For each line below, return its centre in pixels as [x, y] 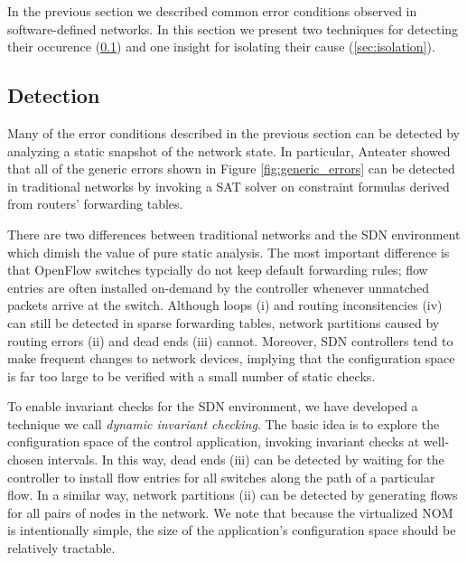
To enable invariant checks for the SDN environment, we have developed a [213, 406]
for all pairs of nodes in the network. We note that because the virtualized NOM [230, 512]
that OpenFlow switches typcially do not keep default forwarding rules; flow [218, 270]
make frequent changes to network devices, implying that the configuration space [231, 358]
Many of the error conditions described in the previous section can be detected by [234, 132]
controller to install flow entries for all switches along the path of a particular [221, 477]
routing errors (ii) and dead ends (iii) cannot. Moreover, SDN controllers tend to [230, 340]
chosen [26, 460]
